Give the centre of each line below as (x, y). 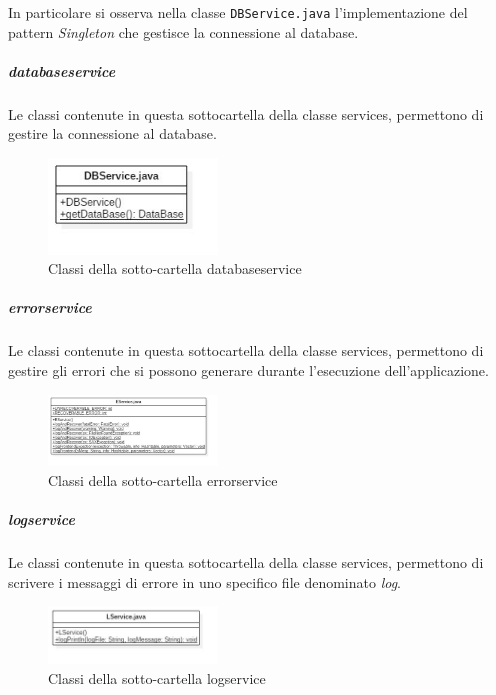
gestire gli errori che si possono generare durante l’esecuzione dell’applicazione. (248, 370)
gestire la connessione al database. (112, 133)
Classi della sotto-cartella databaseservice (175, 268)
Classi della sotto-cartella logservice (157, 677)
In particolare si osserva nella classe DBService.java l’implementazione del (238, 12)
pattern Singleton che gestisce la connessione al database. (183, 31)
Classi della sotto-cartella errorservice (163, 479)
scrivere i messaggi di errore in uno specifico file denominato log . (205, 581)
